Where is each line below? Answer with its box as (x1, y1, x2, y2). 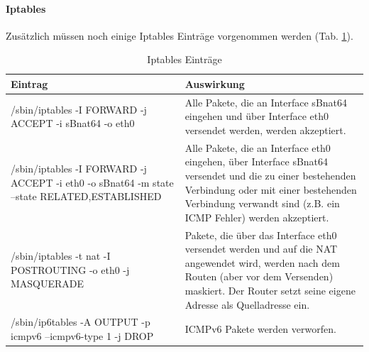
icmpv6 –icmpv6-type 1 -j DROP (11, 329, 154, 343)
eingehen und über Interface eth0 (184, 109, 329, 123)
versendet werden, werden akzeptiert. (184, 123, 346, 138)
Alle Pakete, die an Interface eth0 (184, 140, 331, 155)
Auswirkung (184, 76, 245, 91)
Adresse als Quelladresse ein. (184, 297, 310, 312)
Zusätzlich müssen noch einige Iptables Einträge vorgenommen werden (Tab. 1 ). (6, 28, 353, 43)
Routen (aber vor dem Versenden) (184, 269, 334, 284)
